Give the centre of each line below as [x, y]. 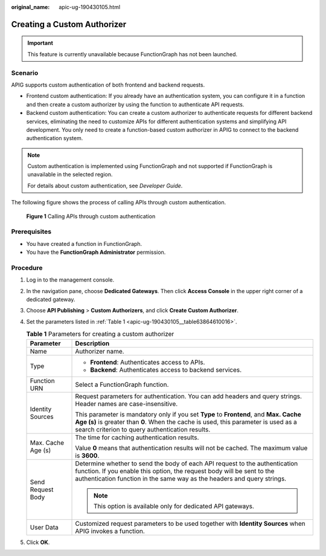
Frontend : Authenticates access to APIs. [148, 362]
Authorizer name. [100, 351]
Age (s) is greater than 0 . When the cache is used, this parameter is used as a [186, 422]
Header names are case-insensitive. [126, 404]
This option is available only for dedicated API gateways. [174, 506]
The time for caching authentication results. [137, 437]
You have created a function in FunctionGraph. [84, 244]
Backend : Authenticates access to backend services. [166, 370]
